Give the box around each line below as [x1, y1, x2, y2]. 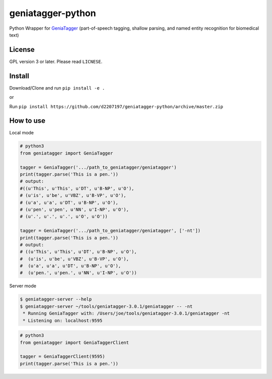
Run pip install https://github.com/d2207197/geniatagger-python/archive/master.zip [9, 103, 224, 109]
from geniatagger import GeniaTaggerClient [20, 340, 129, 345]
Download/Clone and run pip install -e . [9, 85, 105, 91]
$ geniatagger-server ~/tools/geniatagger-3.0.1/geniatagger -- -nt [20, 304, 193, 309]
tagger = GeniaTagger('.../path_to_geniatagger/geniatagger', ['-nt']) [20, 228, 201, 234]
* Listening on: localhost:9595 [23, 318, 103, 323]
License [9, 45, 35, 54]
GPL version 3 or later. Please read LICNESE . [9, 58, 103, 64]
